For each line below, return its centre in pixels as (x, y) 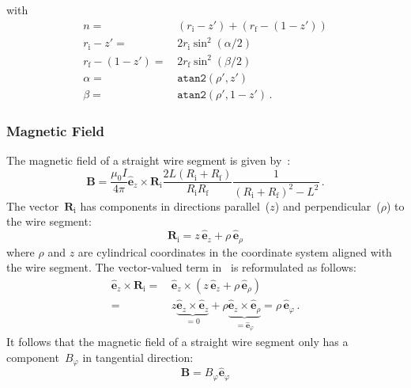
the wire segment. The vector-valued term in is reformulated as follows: (182, 267)
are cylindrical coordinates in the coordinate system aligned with (235, 251)
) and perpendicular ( (328, 205)
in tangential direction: (138, 357)
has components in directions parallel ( (175, 205)
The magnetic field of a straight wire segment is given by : (149, 160)
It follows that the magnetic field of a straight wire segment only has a (177, 341)
